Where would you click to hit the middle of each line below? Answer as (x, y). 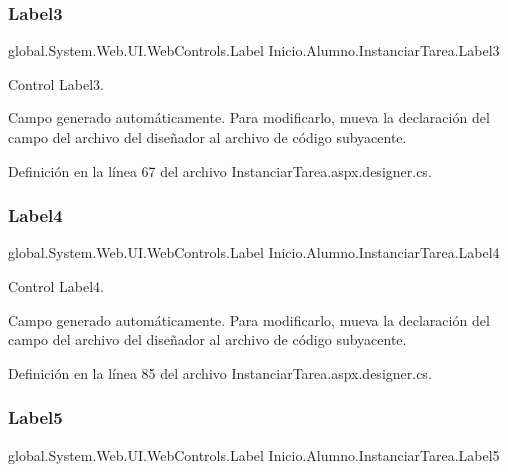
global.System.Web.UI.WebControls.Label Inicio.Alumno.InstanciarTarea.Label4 (254, 252)
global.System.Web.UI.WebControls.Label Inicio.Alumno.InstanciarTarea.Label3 (254, 50)
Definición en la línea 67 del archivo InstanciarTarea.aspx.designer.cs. (220, 170)
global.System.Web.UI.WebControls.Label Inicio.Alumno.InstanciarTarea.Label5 (254, 454)
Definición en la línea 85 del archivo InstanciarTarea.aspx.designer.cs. (220, 372)
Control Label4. (56, 286)
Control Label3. (56, 83)
